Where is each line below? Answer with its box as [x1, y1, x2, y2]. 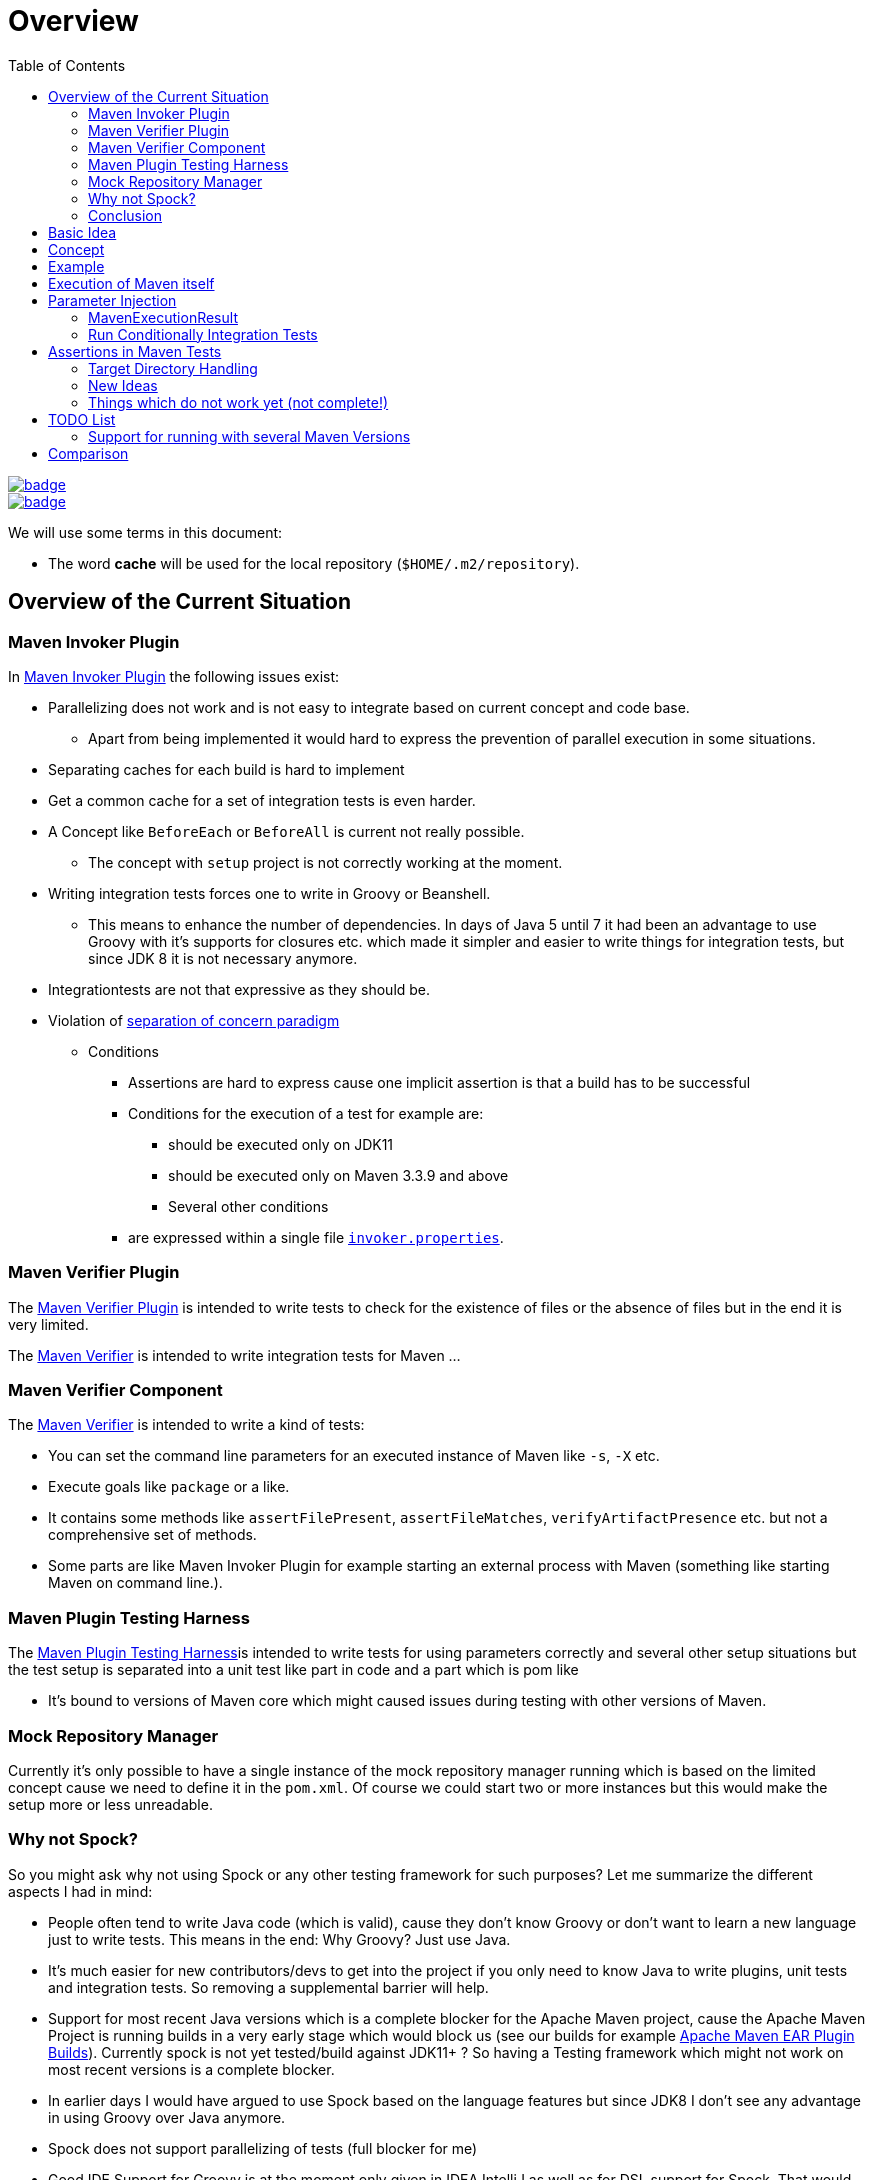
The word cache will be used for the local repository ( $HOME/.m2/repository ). [48, 554, 580, 572]
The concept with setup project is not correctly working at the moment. [88, 853, 563, 871]
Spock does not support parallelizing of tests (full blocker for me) [48, 2139, 478, 2157]
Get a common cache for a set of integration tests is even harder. [48, 791, 476, 809]
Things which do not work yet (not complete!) [88, 393, 389, 411]
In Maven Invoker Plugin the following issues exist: [8, 667, 340, 685]
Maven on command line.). [48, 1574, 223, 1592]
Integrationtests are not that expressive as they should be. [48, 980, 431, 998]
